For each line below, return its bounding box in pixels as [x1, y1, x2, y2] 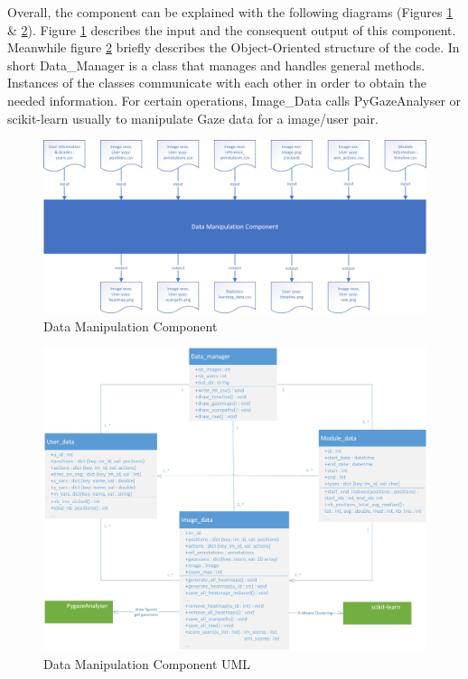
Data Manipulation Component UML [43, 654, 251, 673]
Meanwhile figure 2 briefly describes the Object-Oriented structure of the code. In [7, 38, 460, 57]
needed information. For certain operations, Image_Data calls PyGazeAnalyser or [7, 90, 462, 109]
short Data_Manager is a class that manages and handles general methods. [7, 55, 426, 74]
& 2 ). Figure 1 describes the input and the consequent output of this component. [7, 20, 456, 39]
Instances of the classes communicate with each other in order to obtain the [7, 73, 427, 92]
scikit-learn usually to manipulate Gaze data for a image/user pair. [7, 108, 379, 127]
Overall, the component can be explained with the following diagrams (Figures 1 [7, 3, 454, 21]
